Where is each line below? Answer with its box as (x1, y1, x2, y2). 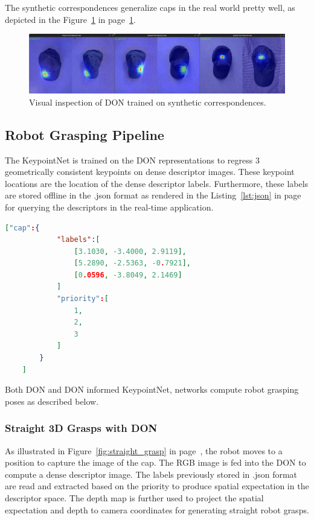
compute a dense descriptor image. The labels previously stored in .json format (5, 468, 298, 480)
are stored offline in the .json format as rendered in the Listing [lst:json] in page (5, 189, 301, 201)
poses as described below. (5, 395, 99, 407)
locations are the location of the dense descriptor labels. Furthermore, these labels (5, 177, 309, 189)
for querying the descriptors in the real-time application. (5, 200, 214, 213)
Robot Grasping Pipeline (5, 125, 164, 144)
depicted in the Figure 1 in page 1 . (5, 13, 136, 25)
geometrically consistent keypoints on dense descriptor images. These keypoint (5, 165, 295, 178)
